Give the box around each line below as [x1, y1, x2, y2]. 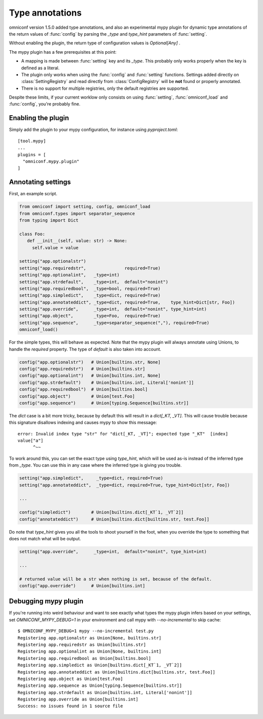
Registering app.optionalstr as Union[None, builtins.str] [18, 635, 162, 640]
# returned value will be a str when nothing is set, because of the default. [19, 576, 212, 582]
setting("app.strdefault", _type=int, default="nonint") [19, 279, 169, 285]
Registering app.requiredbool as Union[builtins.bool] [18, 656, 151, 661]
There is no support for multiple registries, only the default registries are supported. [21, 85, 189, 91]
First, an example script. [9, 191, 57, 197]
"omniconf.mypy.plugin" [22, 159, 80, 164]
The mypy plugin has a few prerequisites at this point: [9, 49, 117, 55]
